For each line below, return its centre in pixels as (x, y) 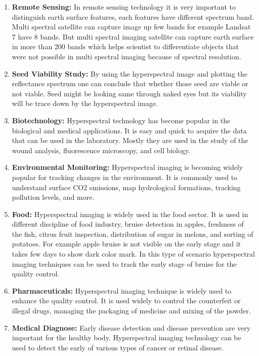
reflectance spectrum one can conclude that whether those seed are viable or (130, 83)
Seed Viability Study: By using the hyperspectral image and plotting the (130, 73)
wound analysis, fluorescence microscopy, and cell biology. (101, 150)
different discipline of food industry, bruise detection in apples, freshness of (128, 224)
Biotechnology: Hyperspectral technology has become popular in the (121, 120)
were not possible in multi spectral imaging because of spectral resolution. (126, 56)
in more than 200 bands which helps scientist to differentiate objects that (125, 46)
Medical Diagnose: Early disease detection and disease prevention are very (131, 327)
